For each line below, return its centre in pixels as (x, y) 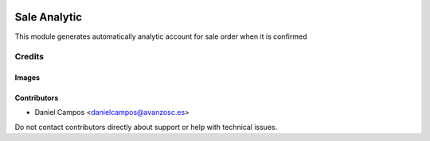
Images (27, 78)
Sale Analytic (49, 17)
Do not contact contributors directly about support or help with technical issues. (146, 127)
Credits (29, 57)
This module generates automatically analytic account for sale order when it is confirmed (161, 36)
